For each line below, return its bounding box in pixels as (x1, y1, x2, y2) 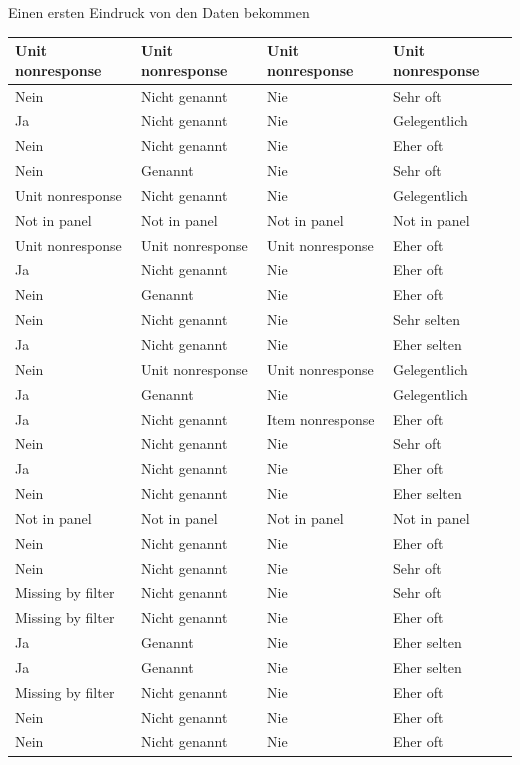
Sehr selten (393, 309, 461, 330)
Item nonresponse (267, 408, 375, 429)
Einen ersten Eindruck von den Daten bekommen (8, 2, 310, 22)
